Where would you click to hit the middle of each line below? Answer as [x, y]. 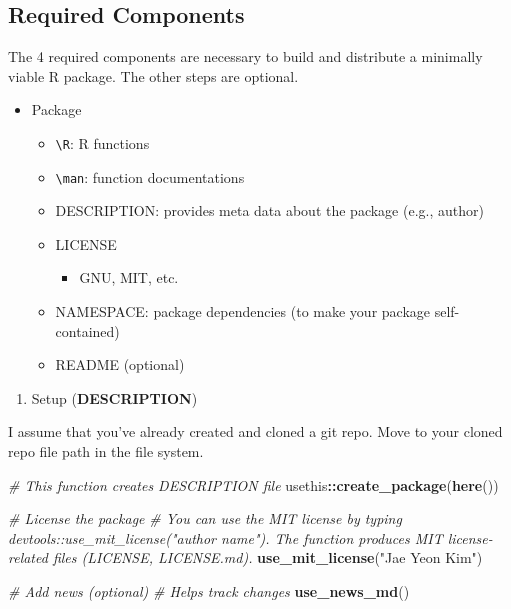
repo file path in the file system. [106, 451]
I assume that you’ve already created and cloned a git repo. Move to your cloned [255, 431]
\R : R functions [102, 142]
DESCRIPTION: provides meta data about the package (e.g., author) [269, 210]
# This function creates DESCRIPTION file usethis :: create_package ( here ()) [253, 484]
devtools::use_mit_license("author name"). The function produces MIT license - [250, 537]
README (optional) [120, 364]
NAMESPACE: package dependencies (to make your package [243, 311]
